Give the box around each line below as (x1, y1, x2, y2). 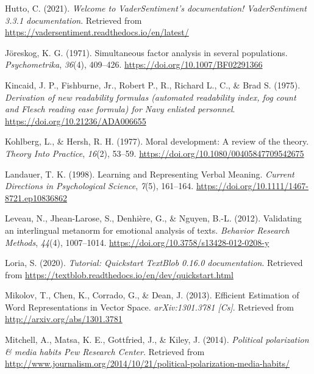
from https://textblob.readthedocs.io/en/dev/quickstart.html (5, 268, 234, 281)
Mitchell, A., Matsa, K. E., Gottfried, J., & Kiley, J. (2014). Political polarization (5, 333, 309, 346)
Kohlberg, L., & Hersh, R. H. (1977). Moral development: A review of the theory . (5, 135, 309, 148)
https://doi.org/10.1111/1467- (196, 179, 309, 192)
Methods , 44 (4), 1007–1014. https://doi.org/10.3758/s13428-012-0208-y (5, 236, 269, 248)
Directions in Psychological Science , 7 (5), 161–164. (5, 179, 194, 192)
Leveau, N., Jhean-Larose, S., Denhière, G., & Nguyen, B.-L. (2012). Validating (5, 212, 302, 225)
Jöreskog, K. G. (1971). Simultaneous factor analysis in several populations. (5, 46, 288, 59)
